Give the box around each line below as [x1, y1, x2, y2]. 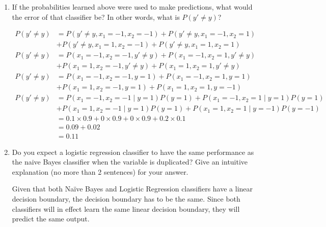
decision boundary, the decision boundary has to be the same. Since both [12, 193, 240, 204]
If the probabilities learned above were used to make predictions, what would [12, 2, 253, 12]
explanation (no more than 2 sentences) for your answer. [12, 166, 188, 177]
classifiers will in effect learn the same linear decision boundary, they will [12, 203, 240, 214]
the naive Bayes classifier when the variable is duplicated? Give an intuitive [12, 156, 248, 167]
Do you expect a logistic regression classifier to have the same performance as [12, 146, 254, 157]
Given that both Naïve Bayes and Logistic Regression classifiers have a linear [12, 183, 253, 194]
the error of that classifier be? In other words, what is [12, 11, 180, 22]
